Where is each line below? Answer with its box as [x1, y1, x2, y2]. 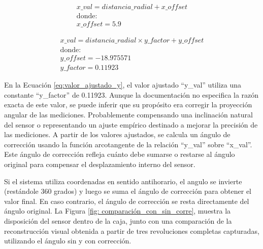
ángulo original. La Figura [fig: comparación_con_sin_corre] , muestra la [4, 205, 231, 216]
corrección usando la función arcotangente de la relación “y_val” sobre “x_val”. [4, 139, 252, 149]
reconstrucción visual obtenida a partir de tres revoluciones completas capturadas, [4, 225, 259, 236]
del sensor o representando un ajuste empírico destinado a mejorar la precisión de [4, 119, 258, 130]
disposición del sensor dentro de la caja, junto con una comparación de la [4, 215, 232, 226]
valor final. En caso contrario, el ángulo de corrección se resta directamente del [4, 195, 249, 206]
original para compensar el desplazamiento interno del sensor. [4, 158, 195, 169]
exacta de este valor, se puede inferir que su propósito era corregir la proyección [4, 99, 252, 110]
